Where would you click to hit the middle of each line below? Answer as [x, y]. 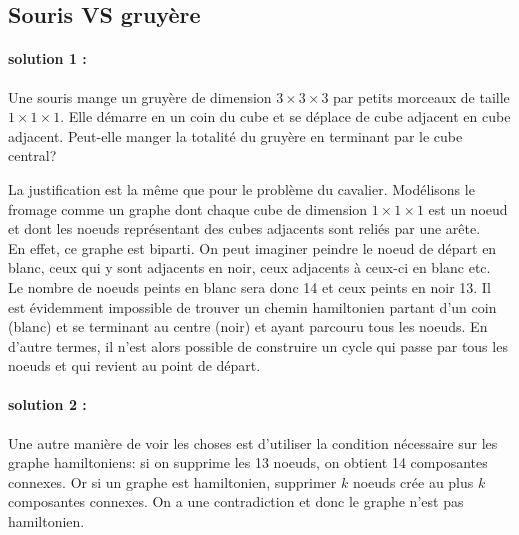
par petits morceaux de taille [421, 96]
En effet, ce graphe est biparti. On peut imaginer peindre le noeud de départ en [252, 247]
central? [32, 155]
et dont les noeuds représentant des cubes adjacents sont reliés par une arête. [244, 228]
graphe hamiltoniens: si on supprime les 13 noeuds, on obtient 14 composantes [248, 462]
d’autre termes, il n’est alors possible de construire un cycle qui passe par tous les [258, 345]
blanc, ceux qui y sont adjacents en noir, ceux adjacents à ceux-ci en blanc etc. [249, 267]
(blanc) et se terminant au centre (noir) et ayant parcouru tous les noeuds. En [248, 326]
